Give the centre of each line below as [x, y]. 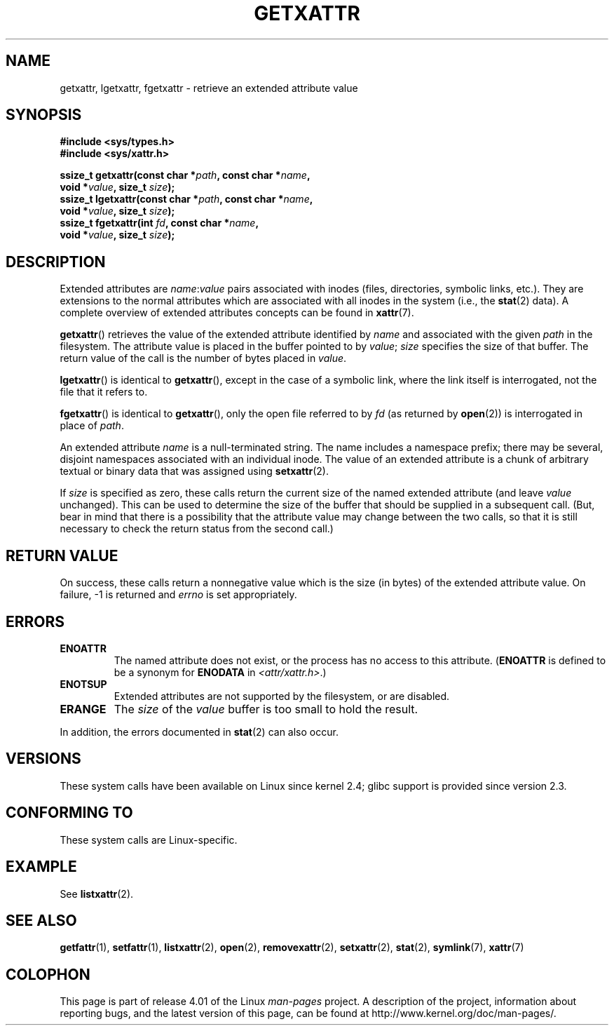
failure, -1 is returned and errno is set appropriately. [178, 595]
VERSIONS [43, 759]
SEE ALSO [41, 920]
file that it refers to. [104, 392]
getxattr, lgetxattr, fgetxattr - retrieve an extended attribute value [209, 88]
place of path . [92, 426]
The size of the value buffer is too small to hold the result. [266, 709]
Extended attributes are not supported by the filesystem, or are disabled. [282, 696]
